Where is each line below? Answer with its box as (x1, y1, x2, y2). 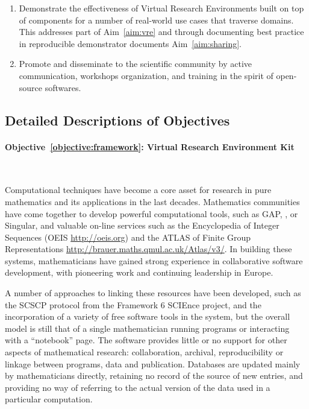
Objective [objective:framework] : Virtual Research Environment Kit (5, 140, 295, 153)
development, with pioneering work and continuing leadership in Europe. (5, 266, 273, 279)
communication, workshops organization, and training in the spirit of (19, 69, 273, 81)
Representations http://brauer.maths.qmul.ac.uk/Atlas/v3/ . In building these (5, 243, 292, 255)
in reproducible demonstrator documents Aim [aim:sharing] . (19, 37, 242, 49)
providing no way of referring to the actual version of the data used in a (5, 381, 270, 393)
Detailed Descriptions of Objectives (5, 110, 230, 129)
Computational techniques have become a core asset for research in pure (5, 183, 272, 196)
